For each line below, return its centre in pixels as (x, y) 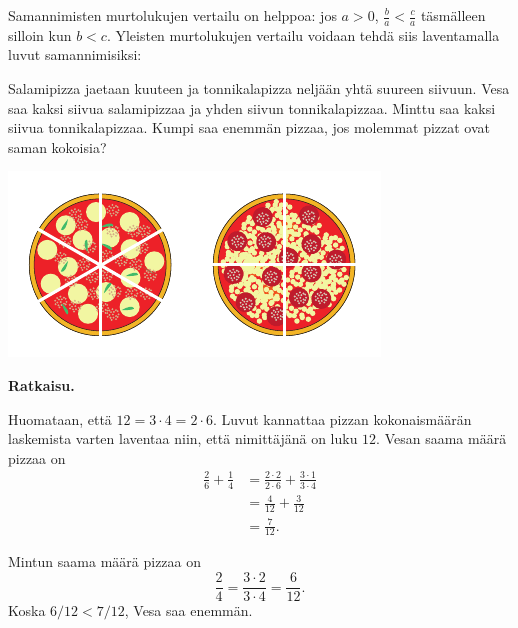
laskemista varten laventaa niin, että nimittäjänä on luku (183, 438)
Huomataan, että (60, 418)
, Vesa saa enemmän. (188, 610)
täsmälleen (453, 15)
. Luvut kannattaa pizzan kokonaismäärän (342, 418)
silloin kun (40, 34)
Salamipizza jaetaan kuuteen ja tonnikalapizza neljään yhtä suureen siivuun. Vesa (259, 88)
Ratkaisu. (41, 384)
